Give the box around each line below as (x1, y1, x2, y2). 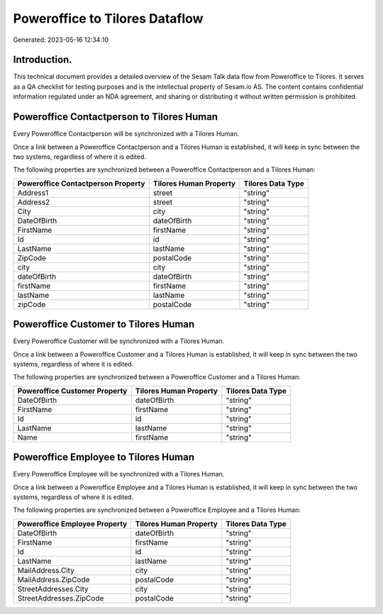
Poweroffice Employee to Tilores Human (13, 451, 195, 464)
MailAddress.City (17, 565, 74, 575)
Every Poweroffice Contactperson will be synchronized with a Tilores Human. (13, 130, 240, 138)
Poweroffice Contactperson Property (17, 178, 145, 188)
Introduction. (13, 54, 72, 66)
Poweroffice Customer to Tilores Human (13, 318, 195, 330)
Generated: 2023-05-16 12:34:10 (13, 35, 109, 44)
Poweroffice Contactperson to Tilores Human (13, 111, 218, 123)
